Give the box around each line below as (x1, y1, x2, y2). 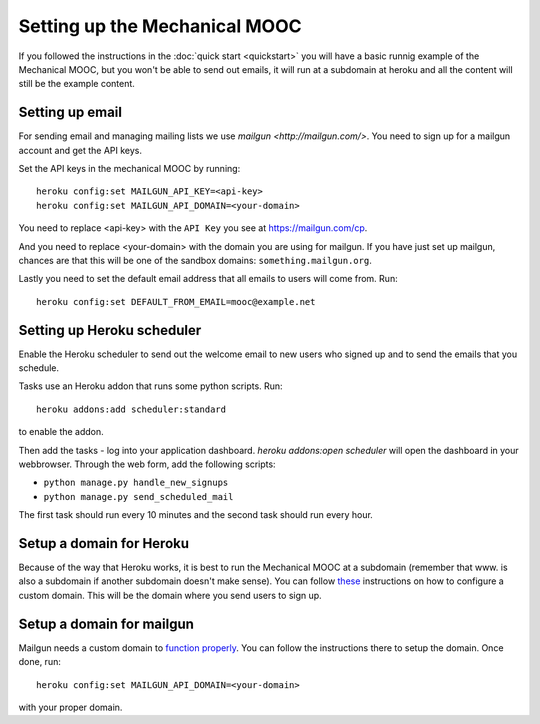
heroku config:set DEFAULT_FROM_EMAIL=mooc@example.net (36, 296, 316, 307)
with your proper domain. (18, 701, 123, 713)
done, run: (18, 656, 62, 668)
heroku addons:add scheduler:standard (36, 403, 227, 415)
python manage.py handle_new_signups (43, 477, 229, 489)
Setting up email (18, 104, 122, 121)
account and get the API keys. (18, 144, 143, 156)
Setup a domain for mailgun (18, 615, 195, 632)
